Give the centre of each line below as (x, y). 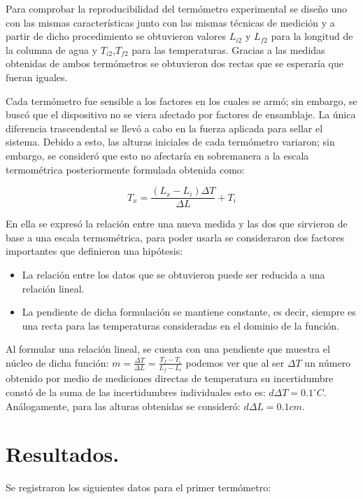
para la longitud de (312, 36)
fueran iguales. (37, 77)
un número (328, 362)
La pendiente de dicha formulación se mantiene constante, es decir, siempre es (189, 312)
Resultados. (63, 454)
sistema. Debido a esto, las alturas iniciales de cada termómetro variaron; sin (170, 142)
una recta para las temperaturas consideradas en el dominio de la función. (180, 325)
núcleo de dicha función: (57, 362)
